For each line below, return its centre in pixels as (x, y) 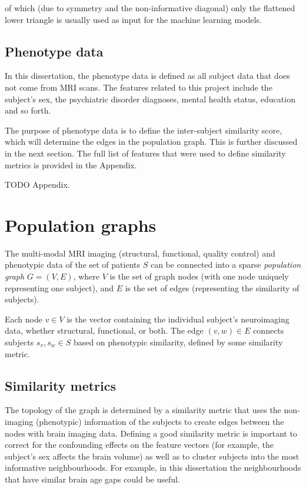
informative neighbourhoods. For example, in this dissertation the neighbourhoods (153, 468)
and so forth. (28, 110)
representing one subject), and (59, 287)
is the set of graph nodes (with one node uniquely (199, 276)
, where (87, 276)
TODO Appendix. (37, 184)
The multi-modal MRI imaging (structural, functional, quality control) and (140, 253)
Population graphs (81, 224)
